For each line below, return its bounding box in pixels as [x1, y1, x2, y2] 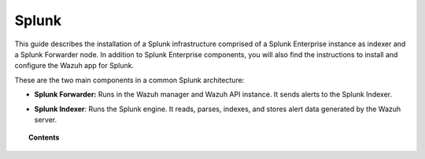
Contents [28, 133, 60, 143]
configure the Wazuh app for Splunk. [14, 61, 134, 70]
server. [34, 114, 57, 125]
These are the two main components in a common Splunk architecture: [14, 75, 245, 85]
